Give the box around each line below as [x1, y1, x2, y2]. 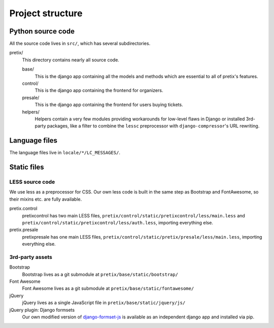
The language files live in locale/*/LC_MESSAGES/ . [9, 150, 120, 156]
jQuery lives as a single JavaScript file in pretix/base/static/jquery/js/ [22, 300, 186, 306]
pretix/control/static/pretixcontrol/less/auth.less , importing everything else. [22, 219, 213, 225]
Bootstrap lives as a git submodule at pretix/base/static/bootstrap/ [22, 271, 179, 277]
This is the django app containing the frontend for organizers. [35, 87, 163, 93]
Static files [9, 163, 44, 172]
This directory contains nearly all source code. [22, 56, 119, 63]
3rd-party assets [9, 253, 53, 260]
